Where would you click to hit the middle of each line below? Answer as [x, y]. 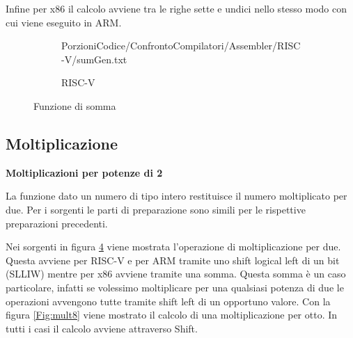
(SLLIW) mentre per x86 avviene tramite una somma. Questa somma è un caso [176, 274]
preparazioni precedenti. [57, 223]
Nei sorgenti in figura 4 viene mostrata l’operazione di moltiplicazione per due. [173, 247]
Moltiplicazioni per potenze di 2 [84, 172]
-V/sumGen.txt [94, 59]
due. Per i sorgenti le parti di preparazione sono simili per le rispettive [156, 209]
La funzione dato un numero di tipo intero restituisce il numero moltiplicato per [176, 196]
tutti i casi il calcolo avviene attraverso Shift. [102, 328]
